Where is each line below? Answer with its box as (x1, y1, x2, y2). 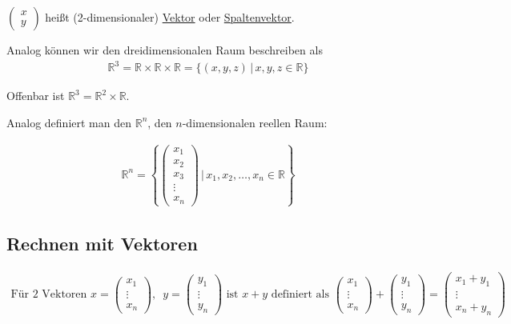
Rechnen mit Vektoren (6, 231, 198, 256)
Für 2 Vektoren (10, 288, 87, 300)
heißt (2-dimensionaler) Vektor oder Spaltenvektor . (45, 9, 295, 25)
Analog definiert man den (6, 114, 132, 130)
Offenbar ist (6, 87, 65, 104)
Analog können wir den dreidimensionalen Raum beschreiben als (6, 42, 323, 58)
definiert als (271, 288, 329, 300)
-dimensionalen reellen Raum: (182, 114, 328, 130)
